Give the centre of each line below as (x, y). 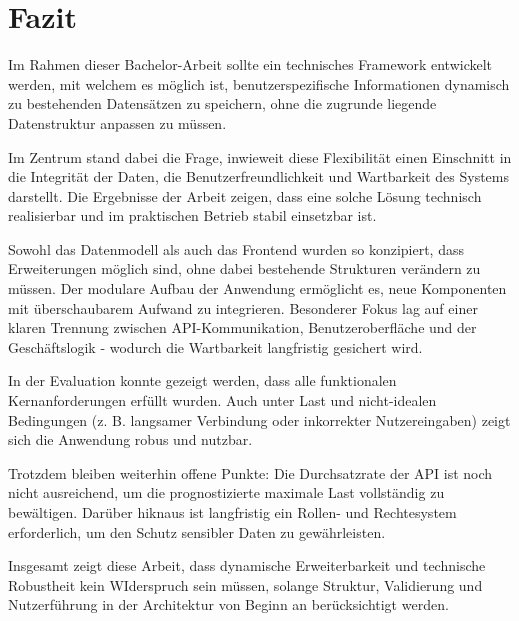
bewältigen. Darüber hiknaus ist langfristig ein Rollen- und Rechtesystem (232, 512)
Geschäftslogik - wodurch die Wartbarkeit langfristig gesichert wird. (215, 346)
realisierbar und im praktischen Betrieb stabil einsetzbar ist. (192, 215)
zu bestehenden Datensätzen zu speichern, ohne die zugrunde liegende (222, 103)
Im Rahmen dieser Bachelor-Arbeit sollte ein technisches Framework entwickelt (250, 64)
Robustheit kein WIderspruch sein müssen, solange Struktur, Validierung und (245, 584)
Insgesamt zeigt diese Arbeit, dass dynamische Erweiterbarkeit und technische (247, 565)
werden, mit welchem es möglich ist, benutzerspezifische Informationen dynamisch (259, 83)
